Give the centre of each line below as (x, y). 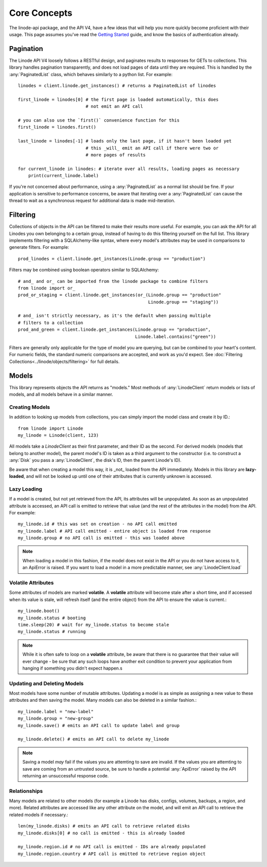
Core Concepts (41, 13)
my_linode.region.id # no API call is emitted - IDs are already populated (112, 847)
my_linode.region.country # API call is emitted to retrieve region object (112, 854)
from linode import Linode (51, 428)
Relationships (26, 791)
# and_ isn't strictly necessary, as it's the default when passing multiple (114, 316)
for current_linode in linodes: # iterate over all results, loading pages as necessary (129, 169)
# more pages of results (116, 155)
